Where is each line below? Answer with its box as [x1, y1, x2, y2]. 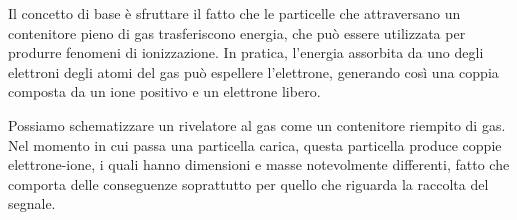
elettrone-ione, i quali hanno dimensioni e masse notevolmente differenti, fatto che [8, 154, 510, 175]
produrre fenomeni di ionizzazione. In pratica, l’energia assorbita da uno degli [8, 42, 484, 63]
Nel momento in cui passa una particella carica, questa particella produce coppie [8, 134, 502, 155]
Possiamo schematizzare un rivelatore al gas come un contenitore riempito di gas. [8, 114, 506, 135]
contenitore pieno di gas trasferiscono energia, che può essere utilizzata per [8, 22, 466, 43]
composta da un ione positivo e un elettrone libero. [8, 81, 321, 102]
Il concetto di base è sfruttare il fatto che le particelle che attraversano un [8, 3, 461, 23]
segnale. [8, 193, 56, 214]
